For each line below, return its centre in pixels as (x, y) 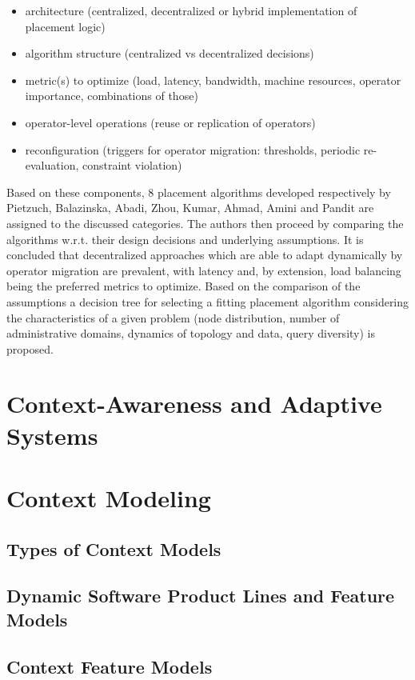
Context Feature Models (110, 666)
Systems (52, 435)
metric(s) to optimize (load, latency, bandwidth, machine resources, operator (213, 80)
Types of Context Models (114, 548)
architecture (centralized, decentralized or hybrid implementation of (191, 10)
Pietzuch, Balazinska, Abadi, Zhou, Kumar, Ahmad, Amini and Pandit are (190, 208)
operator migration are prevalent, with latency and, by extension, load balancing (204, 270)
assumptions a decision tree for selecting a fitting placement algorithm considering (208, 301)
